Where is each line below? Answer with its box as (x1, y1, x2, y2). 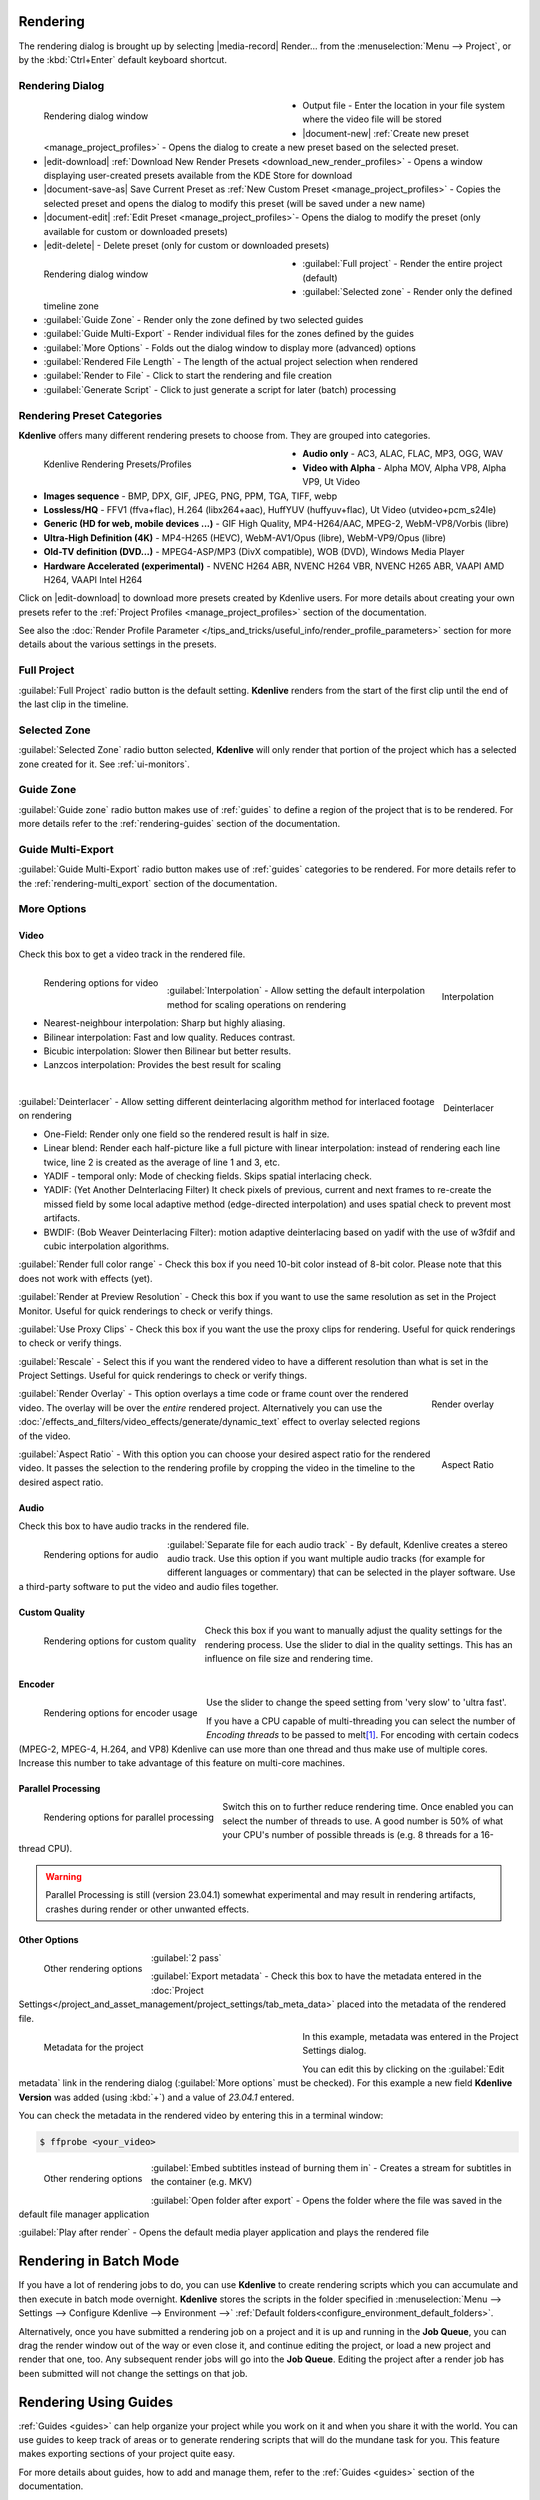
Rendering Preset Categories (18, 408, 163, 422)
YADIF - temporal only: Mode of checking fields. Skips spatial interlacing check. (43, 1170, 372, 1182)
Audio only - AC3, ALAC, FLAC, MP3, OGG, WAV (302, 448, 504, 460)
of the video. (18, 1430, 71, 1442)
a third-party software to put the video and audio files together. (18, 1580, 279, 1592)
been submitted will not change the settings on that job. (18, 2367, 249, 2379)
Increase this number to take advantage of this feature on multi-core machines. (18, 1756, 345, 1769)
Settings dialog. (302, 2045, 367, 2057)
